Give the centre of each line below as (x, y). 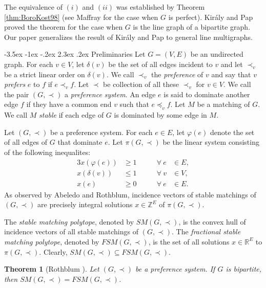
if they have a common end (69, 104)
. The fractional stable (206, 231)
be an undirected (217, 54)
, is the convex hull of (212, 221)
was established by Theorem (160, 7)
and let (232, 64)
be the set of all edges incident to (160, 64)
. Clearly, (53, 251)
